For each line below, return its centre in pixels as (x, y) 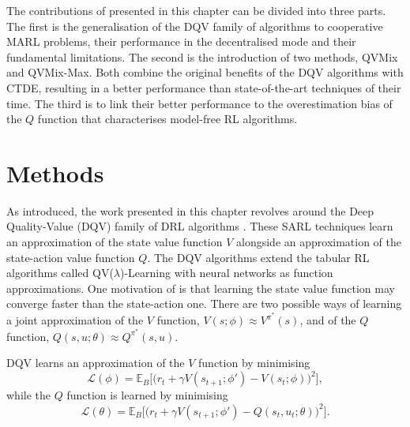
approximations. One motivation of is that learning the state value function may (201, 288)
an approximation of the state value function (115, 242)
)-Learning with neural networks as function (227, 273)
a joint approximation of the (75, 320)
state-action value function (71, 257)
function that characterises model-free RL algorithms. (167, 119)
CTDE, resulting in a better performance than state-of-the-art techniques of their (204, 87)
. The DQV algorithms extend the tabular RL (258, 257)
